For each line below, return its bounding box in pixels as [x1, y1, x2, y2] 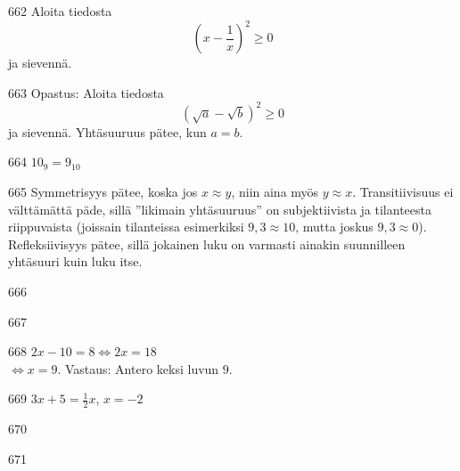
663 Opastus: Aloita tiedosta [8, 83, 164, 102]
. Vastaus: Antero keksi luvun [57, 359, 219, 378]
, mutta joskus [295, 217, 374, 236]
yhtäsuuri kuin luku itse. [8, 252, 143, 271]
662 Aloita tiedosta [8, 2, 112, 20]
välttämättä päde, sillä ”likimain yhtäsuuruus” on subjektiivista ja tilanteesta [8, 199, 431, 218]
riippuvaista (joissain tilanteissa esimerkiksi [8, 217, 244, 236]
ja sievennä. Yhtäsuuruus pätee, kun [8, 122, 207, 141]
